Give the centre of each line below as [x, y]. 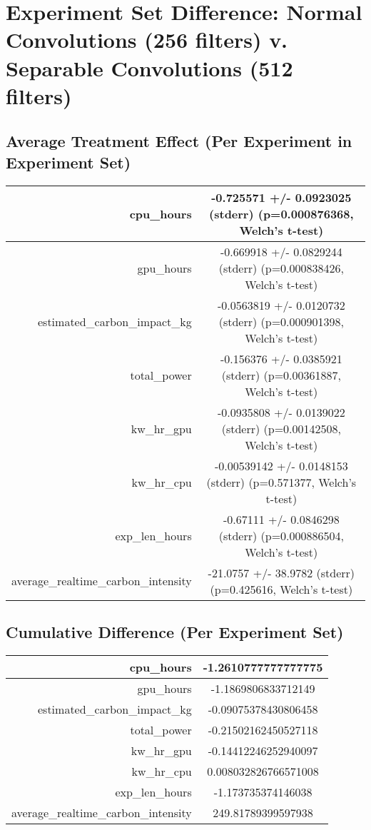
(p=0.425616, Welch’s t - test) [281, 589]
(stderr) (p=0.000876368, [281, 213]
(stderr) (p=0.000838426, [281, 268]
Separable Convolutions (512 [149, 67]
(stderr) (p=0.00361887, [281, 375]
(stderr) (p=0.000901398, [281, 321]
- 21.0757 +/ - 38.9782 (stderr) [281, 572]
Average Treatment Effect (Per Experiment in [179, 141]
